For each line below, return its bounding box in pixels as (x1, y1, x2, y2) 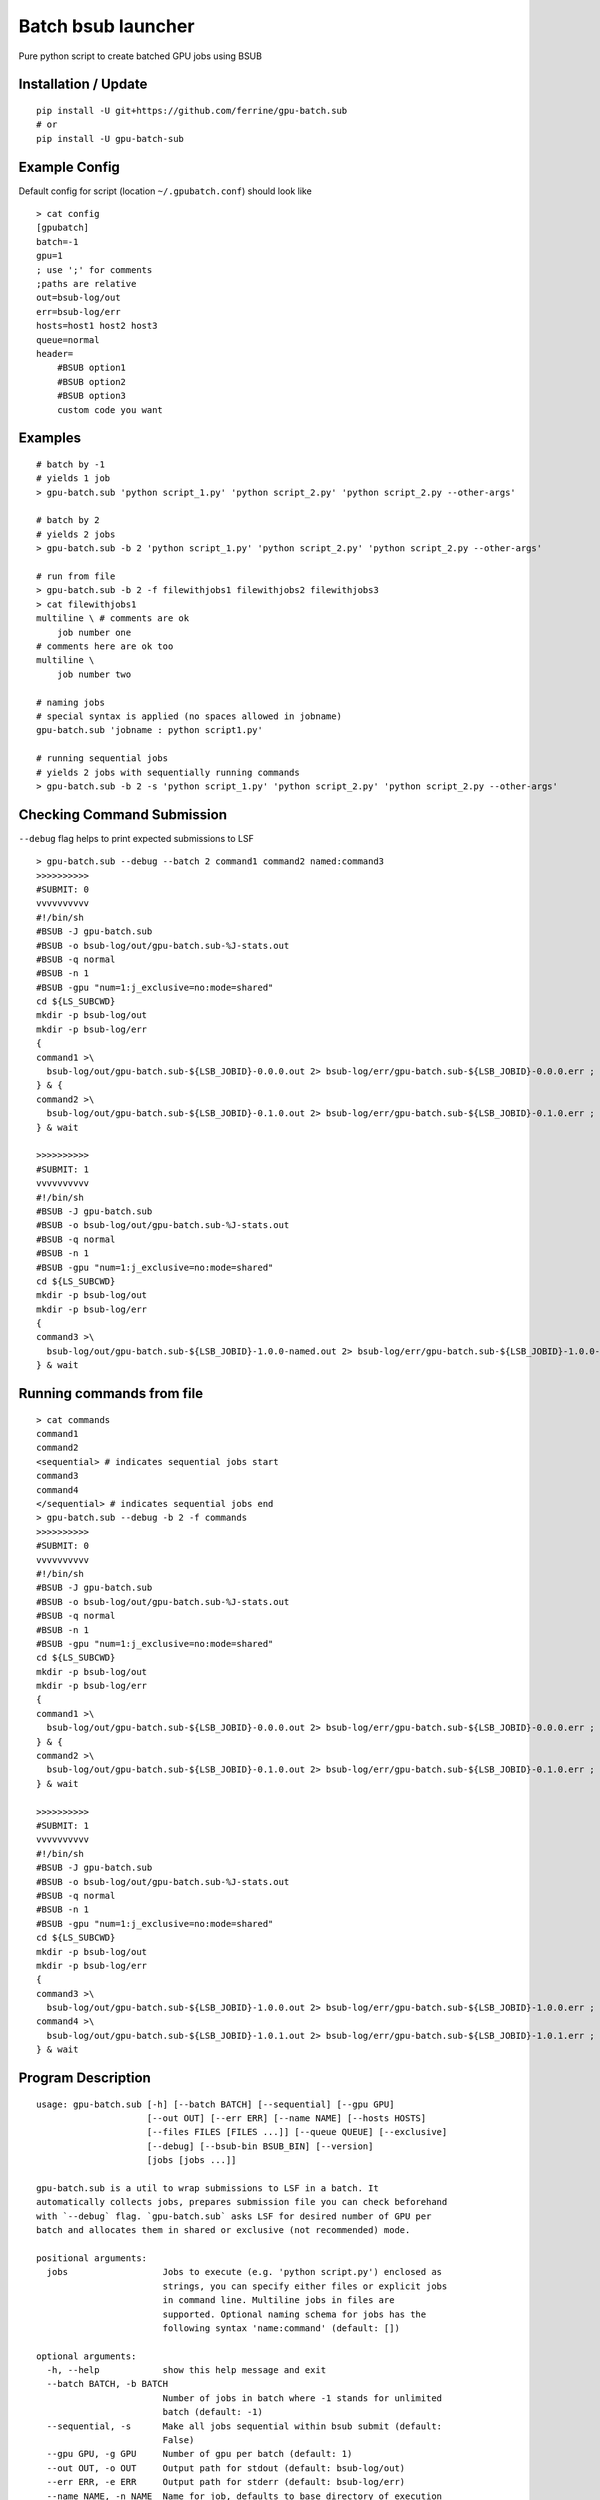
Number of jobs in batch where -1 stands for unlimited (162, 2392, 443, 2404)
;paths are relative (36, 278, 137, 289)
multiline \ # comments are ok (36, 613, 190, 624)
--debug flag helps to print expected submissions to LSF (18, 832, 254, 844)
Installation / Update (18, 76, 148, 93)
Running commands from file (18, 1385, 204, 1402)
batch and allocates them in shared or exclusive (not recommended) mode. (36, 2225, 411, 2236)
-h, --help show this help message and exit (46, 2365, 327, 2376)
